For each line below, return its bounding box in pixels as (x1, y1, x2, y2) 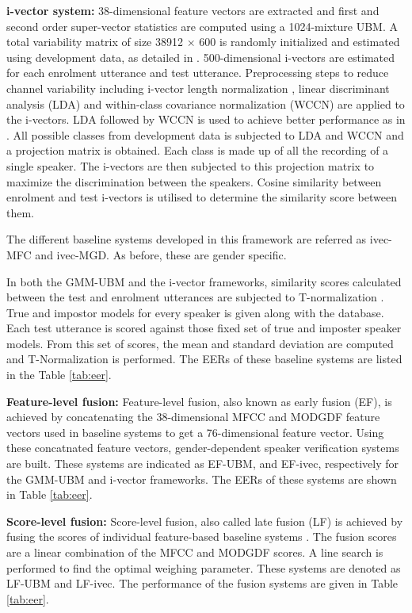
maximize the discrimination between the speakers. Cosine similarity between (6, 173, 382, 190)
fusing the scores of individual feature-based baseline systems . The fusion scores (6, 528, 397, 545)
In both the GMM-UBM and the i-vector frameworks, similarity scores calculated (6, 273, 402, 289)
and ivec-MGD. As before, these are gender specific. (35, 246, 287, 262)
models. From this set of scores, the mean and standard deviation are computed (6, 335, 394, 351)
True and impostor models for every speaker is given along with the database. (6, 304, 384, 320)
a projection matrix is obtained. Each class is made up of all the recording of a (6, 142, 389, 159)
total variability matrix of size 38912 (6, 33, 183, 50)
